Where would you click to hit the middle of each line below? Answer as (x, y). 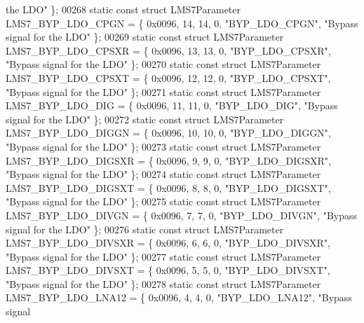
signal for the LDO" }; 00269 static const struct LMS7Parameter (145, 37)
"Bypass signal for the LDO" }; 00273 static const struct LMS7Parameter (163, 146)
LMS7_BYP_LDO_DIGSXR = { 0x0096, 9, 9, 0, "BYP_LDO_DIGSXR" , (168, 160)
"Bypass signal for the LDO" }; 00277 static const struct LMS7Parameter (163, 256)
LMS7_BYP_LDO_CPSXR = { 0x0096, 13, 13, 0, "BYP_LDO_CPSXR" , (168, 50)
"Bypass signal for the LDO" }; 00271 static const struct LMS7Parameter (163, 91)
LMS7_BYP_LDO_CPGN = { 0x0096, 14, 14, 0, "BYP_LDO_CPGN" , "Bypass (182, 23)
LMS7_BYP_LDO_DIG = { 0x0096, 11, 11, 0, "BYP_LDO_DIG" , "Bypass (172, 105)
